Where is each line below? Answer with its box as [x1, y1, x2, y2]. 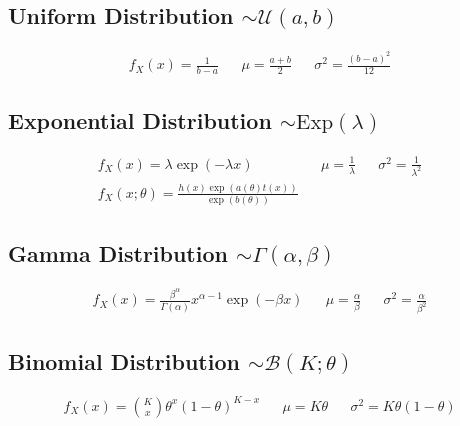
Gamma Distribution [8, 237, 228, 268]
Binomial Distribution [8, 345, 240, 376]
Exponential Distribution [8, 105, 272, 136]
